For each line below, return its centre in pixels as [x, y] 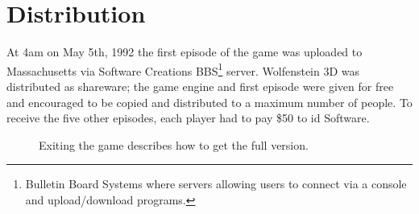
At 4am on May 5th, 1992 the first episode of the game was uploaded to [185, 52]
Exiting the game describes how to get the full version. [174, 144]
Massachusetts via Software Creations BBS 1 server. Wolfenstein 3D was [183, 69]
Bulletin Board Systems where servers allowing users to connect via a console [216, 184]
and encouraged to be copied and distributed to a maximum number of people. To [209, 102]
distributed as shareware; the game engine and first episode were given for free [200, 86]
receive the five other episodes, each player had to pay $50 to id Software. [188, 118]
